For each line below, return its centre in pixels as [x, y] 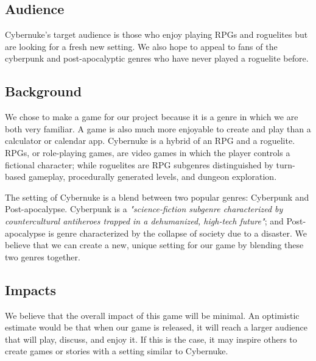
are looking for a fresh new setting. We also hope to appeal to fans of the [141, 46]
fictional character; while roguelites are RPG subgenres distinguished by [139, 164]
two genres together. [43, 256]
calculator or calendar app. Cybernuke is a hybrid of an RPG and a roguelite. [150, 141]
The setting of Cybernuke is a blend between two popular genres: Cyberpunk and [157, 197]
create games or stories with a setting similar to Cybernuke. [117, 351]
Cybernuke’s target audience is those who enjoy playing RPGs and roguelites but [156, 34]
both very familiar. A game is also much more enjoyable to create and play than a [158, 128]
